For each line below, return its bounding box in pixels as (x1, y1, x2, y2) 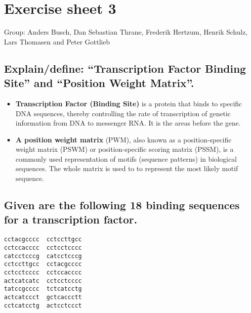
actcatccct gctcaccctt (4, 293, 82, 301)
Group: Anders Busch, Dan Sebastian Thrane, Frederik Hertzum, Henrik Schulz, (4, 27, 248, 37)
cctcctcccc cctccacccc (4, 268, 82, 276)
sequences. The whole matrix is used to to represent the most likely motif (15, 163, 238, 174)
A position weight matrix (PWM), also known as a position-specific (15, 134, 232, 144)
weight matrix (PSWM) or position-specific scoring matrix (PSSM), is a (15, 144, 234, 154)
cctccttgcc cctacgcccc (4, 261, 82, 268)
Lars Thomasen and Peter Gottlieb (4, 36, 110, 46)
